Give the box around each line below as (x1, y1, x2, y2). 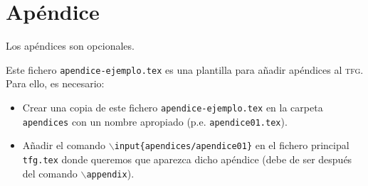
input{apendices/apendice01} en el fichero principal (114, 138, 349, 153)
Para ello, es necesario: (6, 76, 105, 91)
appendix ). (86, 165, 135, 180)
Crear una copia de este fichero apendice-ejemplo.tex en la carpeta (22, 99, 323, 114)
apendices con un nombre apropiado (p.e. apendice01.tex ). (22, 114, 288, 128)
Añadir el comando (22, 138, 106, 153)
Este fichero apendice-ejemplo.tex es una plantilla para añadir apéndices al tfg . (6, 62, 364, 77)
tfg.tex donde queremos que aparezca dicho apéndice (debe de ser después (22, 151, 352, 166)
